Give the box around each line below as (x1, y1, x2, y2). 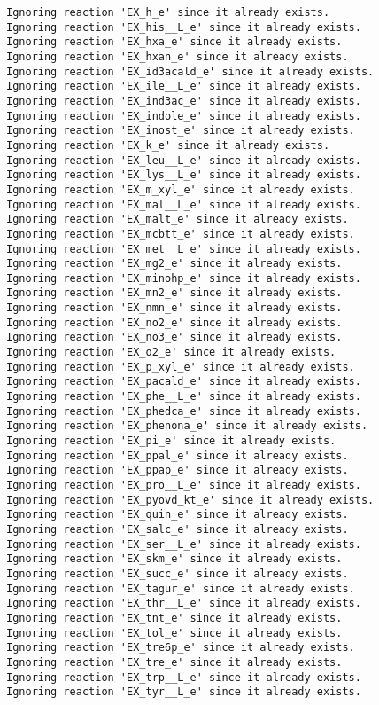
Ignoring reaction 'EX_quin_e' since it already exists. (6, 508, 349, 521)
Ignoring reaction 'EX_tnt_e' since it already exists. (6, 611, 343, 624)
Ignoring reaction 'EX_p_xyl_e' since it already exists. (6, 360, 355, 373)
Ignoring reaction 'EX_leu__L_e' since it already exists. (6, 153, 361, 167)
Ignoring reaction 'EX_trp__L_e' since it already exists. (6, 670, 361, 684)
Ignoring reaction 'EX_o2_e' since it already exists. (6, 346, 336, 359)
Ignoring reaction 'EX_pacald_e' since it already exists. (6, 375, 361, 388)
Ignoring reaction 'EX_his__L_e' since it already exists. (6, 20, 361, 34)
